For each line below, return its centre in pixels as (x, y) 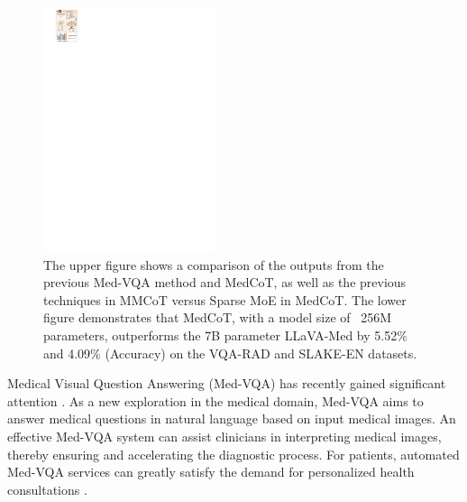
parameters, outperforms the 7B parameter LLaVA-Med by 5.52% (225, 335)
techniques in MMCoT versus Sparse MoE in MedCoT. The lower (225, 299)
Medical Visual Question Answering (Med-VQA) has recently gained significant (227, 383)
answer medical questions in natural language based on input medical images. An (232, 418)
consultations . (47, 489)
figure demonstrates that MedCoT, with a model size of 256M (218, 317)
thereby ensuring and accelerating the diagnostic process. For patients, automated (233, 454)
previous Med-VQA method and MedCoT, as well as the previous (225, 282)
